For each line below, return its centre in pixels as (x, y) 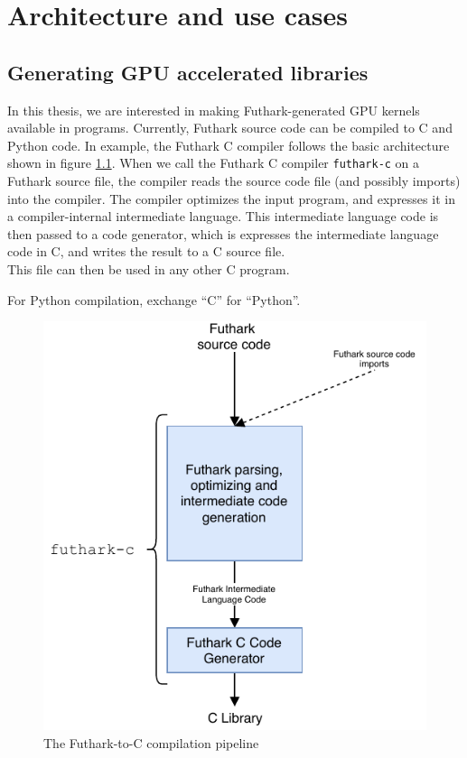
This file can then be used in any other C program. (149, 268)
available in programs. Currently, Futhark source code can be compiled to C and (230, 128)
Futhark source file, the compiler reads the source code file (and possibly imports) (234, 181)
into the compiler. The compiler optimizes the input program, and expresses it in (231, 198)
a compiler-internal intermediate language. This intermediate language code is (223, 216)
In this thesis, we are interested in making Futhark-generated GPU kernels (214, 110)
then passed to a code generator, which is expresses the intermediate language (223, 233)
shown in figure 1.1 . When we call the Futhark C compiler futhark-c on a (214, 163)
